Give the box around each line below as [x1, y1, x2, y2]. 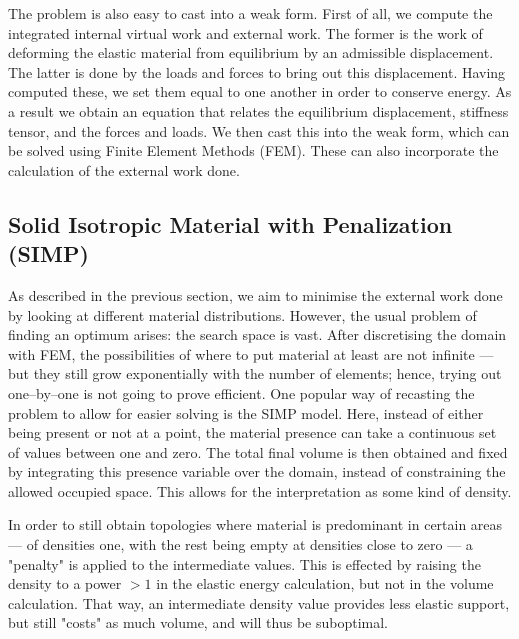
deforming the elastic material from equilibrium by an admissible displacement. [8, 42, 494, 63]
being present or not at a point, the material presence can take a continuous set [8, 422, 497, 443]
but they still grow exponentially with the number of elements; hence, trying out [8, 363, 502, 384]
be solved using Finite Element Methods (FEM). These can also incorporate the [8, 140, 499, 161]
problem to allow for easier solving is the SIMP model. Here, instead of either [8, 402, 484, 423]
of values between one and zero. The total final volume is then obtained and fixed [8, 441, 508, 462]
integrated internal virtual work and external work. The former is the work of [8, 22, 483, 43]
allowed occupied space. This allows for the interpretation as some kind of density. [8, 480, 512, 501]
